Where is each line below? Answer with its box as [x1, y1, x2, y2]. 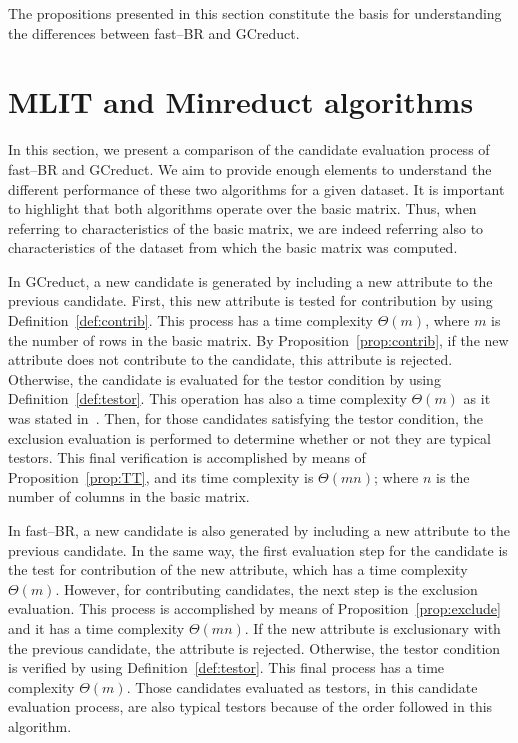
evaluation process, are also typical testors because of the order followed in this [8, 696, 493, 717]
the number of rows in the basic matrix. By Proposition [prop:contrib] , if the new [8, 329, 509, 350]
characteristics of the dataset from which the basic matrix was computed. [8, 237, 458, 258]
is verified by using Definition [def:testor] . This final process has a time [8, 657, 445, 678]
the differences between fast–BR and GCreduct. [8, 22, 300, 43]
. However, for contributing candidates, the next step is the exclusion [55, 578, 478, 599]
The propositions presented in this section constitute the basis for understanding [8, 3, 502, 23]
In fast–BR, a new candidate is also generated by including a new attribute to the [8, 520, 510, 540]
